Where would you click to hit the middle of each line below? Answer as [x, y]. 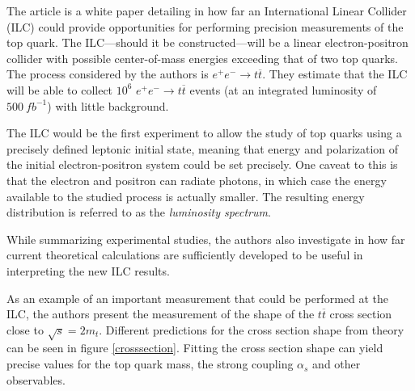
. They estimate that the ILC [335, 74]
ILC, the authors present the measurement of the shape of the [161, 314]
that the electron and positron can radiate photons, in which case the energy [197, 180]
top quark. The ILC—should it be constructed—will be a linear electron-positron [207, 42]
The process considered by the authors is [108, 74]
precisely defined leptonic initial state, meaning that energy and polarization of [203, 148]
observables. [36, 379]
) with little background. [108, 105]
